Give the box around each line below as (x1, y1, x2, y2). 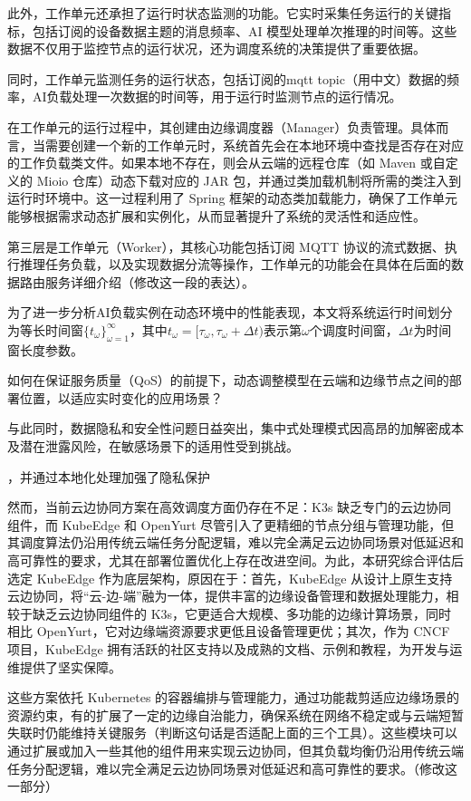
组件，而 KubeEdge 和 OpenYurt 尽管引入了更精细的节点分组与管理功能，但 (7, 515, 455, 534)
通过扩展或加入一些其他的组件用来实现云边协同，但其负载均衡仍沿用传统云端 (7, 740, 464, 759)
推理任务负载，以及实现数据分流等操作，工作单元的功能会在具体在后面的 (19, 255, 451, 274)
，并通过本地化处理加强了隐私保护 (7, 467, 210, 486)
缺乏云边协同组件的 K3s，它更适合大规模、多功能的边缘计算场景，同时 (32, 603, 452, 622)
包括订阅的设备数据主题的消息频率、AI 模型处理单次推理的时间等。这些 (32, 21, 457, 40)
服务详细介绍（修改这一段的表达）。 (44, 272, 255, 291)
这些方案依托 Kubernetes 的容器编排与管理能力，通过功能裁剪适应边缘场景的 (7, 688, 460, 707)
